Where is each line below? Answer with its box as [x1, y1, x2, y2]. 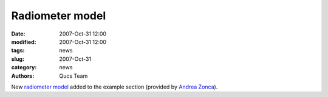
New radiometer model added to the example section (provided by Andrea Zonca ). [11, 83, 218, 90]
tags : [11, 47, 25, 54]
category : [11, 64, 37, 71]
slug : [11, 55, 24, 63]
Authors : [11, 72, 35, 80]
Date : [11, 30, 26, 37]
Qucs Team [59, 72, 88, 80]
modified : [11, 38, 36, 45]
